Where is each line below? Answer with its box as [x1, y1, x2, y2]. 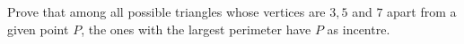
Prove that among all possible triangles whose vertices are [7, 3, 326, 20]
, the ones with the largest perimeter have [81, 19, 311, 38]
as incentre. [327, 19, 390, 38]
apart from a [387, 3, 457, 20]
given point [7, 19, 69, 38]
